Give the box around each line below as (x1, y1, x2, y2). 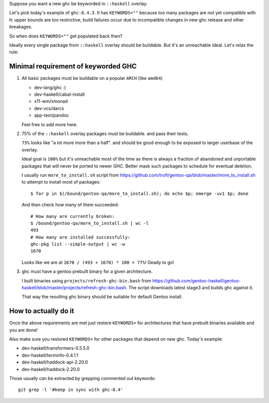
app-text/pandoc (34, 112, 69, 118)
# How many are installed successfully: (30, 234, 131, 240)
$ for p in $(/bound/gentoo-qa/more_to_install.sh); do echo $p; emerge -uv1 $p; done (30, 191, 249, 197)
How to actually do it (9, 307, 74, 315)
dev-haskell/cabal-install (34, 91, 85, 97)
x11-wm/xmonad (34, 98, 68, 104)
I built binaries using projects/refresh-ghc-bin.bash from (21, 277, 151, 284)
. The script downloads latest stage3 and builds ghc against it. (126, 285, 254, 291)
